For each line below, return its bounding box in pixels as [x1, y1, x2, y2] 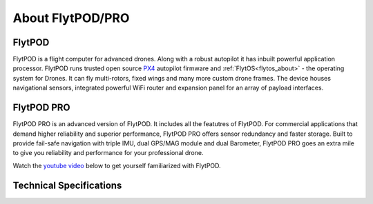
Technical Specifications [12, 179, 122, 191]
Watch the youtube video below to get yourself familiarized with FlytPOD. [12, 161, 221, 170]
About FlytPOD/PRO [12, 10, 130, 25]
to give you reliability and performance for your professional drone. [12, 149, 204, 157]
